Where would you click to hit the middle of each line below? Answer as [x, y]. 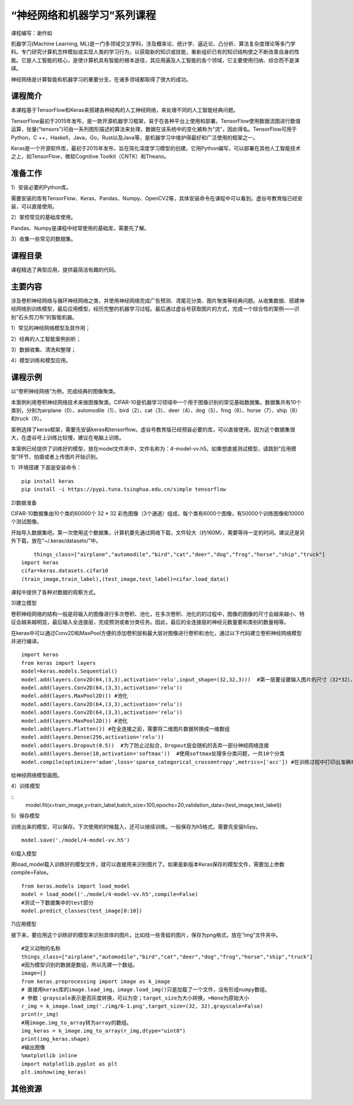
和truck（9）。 [28, 419]
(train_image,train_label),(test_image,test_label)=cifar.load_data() [125, 579]
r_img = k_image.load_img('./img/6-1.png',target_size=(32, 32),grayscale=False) [142, 1006]
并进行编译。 [26, 641]
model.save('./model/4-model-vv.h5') [76, 840]
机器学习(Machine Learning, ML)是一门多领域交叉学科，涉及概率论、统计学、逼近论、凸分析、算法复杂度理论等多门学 [153, 44]
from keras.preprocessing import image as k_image [96, 981]
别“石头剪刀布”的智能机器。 [44, 317]
